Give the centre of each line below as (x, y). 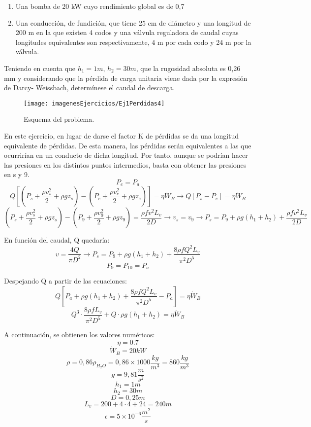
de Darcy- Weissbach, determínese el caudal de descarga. (90, 88)
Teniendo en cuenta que (40, 68)
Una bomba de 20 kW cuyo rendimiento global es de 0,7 (100, 6)
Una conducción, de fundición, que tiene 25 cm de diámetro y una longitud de (133, 22)
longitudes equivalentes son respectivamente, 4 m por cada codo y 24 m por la (133, 42)
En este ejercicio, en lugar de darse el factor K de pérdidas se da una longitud (122, 136)
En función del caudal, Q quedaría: (57, 240)
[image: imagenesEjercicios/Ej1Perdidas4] (94, 103)
